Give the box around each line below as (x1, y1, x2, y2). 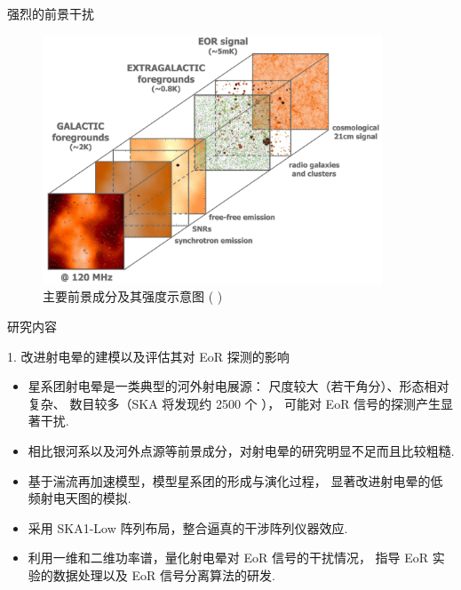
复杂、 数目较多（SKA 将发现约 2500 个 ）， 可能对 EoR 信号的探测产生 (28, 394, 441, 412)
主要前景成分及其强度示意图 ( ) (43, 287, 223, 306)
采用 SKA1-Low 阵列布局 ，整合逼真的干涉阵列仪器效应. (28, 518, 348, 537)
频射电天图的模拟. (28, 489, 131, 507)
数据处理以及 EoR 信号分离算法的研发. (52, 565, 275, 584)
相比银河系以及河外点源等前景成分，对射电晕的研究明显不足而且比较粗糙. (28, 441, 455, 459)
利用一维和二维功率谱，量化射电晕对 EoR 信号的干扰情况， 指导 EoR (28, 548, 429, 567)
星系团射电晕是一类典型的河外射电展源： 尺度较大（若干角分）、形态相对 (28, 377, 449, 395)
